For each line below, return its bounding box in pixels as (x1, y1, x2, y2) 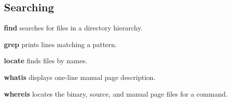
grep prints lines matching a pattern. (4, 39, 117, 49)
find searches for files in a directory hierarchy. (4, 23, 143, 33)
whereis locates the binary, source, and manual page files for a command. (4, 88, 228, 99)
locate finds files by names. (4, 55, 87, 66)
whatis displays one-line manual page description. (4, 72, 156, 82)
